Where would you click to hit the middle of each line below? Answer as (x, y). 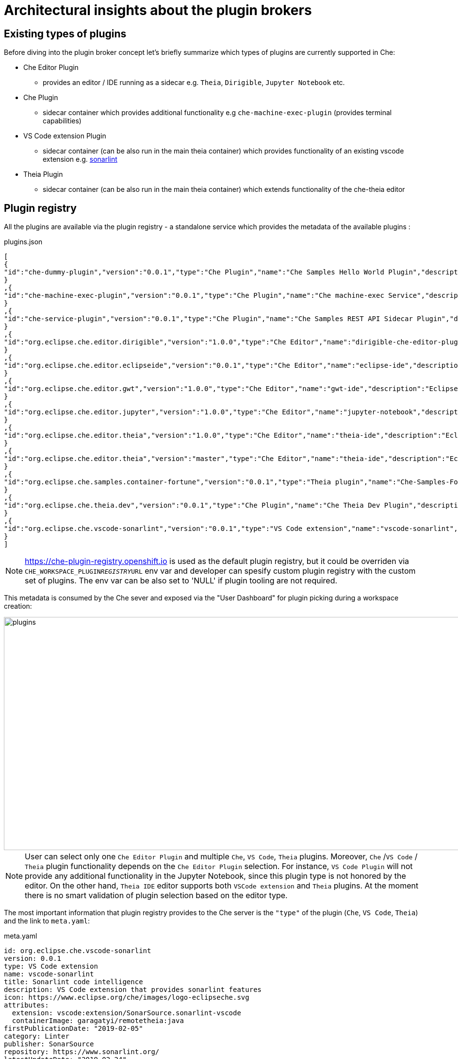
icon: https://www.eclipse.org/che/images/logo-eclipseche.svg (127, 998)
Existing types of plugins (65, 34)
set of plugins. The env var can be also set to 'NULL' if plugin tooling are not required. (181, 581)
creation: (18, 606)
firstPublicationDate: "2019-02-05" (74, 1029)
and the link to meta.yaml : (47, 921)
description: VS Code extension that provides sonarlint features (133, 990)
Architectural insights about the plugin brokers (158, 10)
